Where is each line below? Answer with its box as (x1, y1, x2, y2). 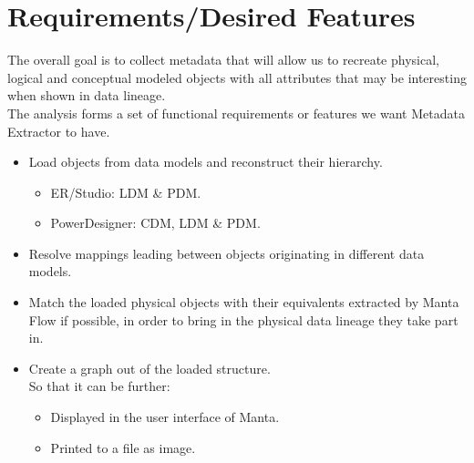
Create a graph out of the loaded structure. (28, 358, 271, 377)
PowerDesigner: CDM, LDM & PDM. (50, 213, 261, 232)
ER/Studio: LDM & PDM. (50, 182, 201, 201)
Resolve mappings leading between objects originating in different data (28, 243, 425, 262)
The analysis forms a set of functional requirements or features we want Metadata (7, 103, 465, 122)
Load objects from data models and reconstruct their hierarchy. (28, 152, 383, 171)
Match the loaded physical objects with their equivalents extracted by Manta (28, 293, 459, 312)
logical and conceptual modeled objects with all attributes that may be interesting (7, 67, 467, 87)
